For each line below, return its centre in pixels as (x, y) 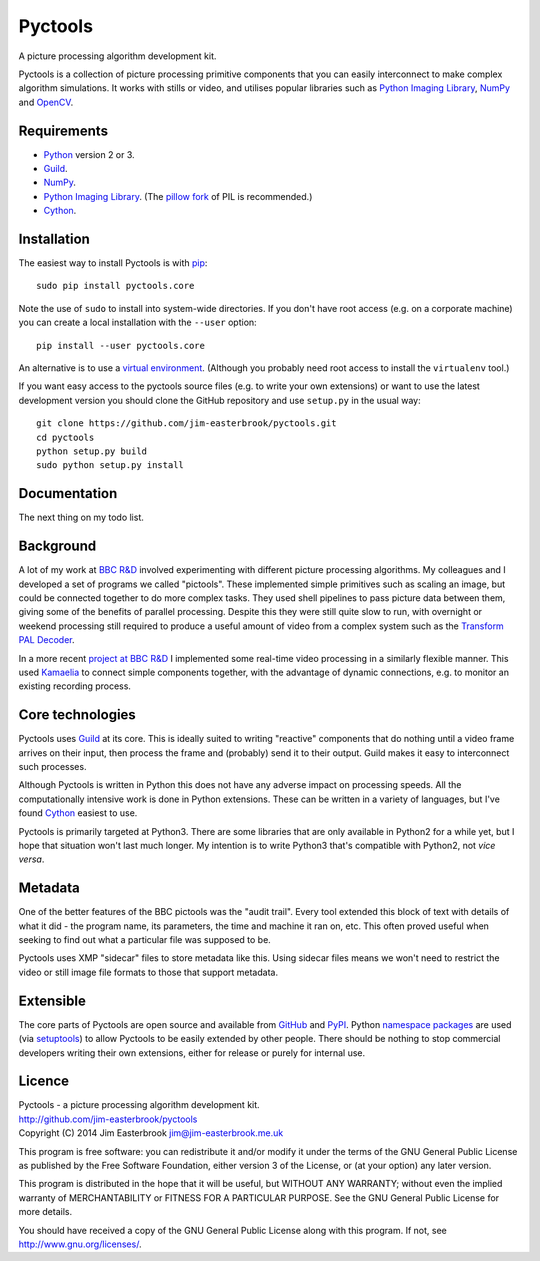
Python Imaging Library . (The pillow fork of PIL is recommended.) (178, 196)
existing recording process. (75, 686)
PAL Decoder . (46, 640)
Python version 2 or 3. (89, 154)
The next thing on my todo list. (81, 517)
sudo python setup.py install (110, 465)
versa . (31, 859)
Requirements (63, 130)
